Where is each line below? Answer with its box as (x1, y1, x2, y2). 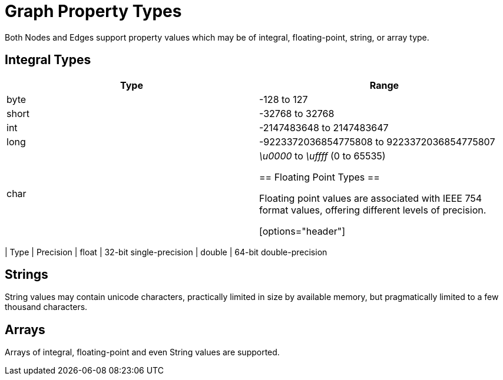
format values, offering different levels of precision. (259, 204, 487, 216)
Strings (5, 267, 48, 282)
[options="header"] (259, 225, 346, 237)
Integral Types (5, 52, 91, 68)
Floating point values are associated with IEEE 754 (259, 192, 482, 204)
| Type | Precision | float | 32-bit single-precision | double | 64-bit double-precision (5, 246, 327, 257)
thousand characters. (5, 302, 88, 312)
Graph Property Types (5, 1, 182, 21)
